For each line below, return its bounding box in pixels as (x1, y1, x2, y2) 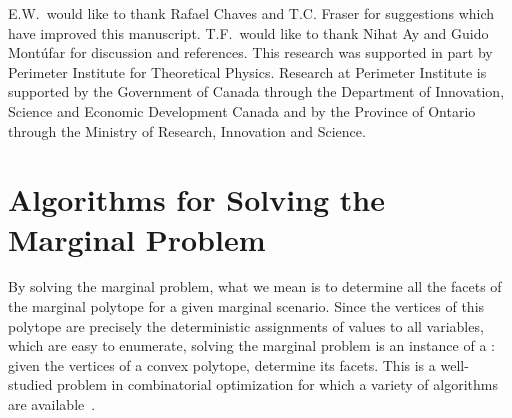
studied (8, 374, 53, 395)
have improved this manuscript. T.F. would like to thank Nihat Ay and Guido (8, 22, 489, 43)
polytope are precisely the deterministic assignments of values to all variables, (8, 315, 484, 336)
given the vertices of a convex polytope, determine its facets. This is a (8, 354, 436, 375)
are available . (8, 394, 96, 415)
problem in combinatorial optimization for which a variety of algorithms (57, 374, 498, 395)
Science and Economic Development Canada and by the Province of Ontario (8, 100, 476, 121)
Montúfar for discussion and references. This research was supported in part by (8, 42, 493, 63)
